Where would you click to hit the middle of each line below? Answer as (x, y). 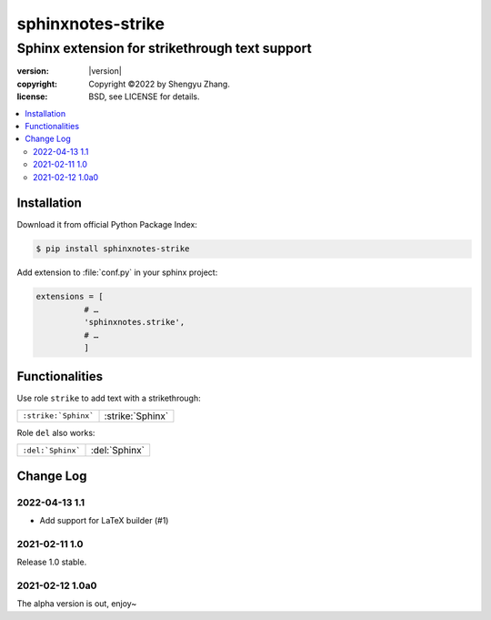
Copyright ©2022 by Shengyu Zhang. (160, 84)
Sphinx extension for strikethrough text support (165, 48)
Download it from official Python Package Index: (107, 225)
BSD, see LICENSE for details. (144, 97)
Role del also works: (56, 432)
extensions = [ (70, 297)
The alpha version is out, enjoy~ (77, 604)
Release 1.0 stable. (52, 562)
